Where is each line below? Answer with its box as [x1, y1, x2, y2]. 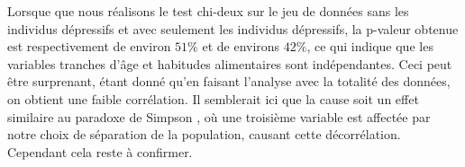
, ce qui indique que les [306, 37, 433, 56]
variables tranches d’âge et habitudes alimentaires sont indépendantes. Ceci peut [7, 54, 452, 73]
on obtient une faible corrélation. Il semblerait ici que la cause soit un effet [7, 89, 419, 108]
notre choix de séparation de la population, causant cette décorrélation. [7, 125, 401, 144]
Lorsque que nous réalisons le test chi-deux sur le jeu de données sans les [7, 2, 409, 20]
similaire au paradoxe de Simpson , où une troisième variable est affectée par [7, 107, 431, 126]
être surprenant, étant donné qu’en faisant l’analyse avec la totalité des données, [7, 72, 451, 91]
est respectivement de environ [7, 37, 171, 56]
